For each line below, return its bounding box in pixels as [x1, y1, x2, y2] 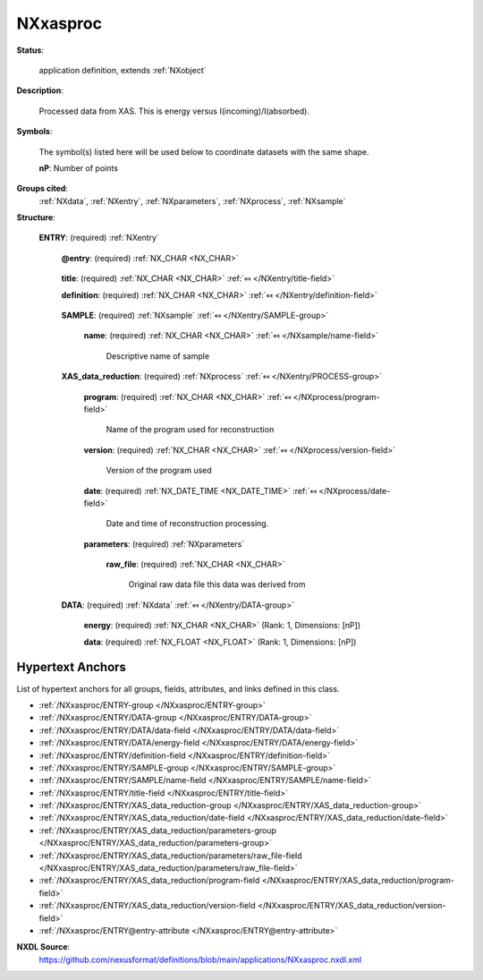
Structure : [16, 212, 55, 223]
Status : [16, 45, 45, 55]
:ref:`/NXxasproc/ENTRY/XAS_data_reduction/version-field [38, 900, 256, 911]
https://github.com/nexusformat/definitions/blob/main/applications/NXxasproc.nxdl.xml [38, 954, 362, 965]
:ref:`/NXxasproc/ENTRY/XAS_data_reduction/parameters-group [38, 824, 277, 836]
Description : [16, 85, 64, 96]
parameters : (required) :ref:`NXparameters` [83, 538, 245, 550]
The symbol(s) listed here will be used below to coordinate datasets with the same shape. [38, 146, 369, 157]
